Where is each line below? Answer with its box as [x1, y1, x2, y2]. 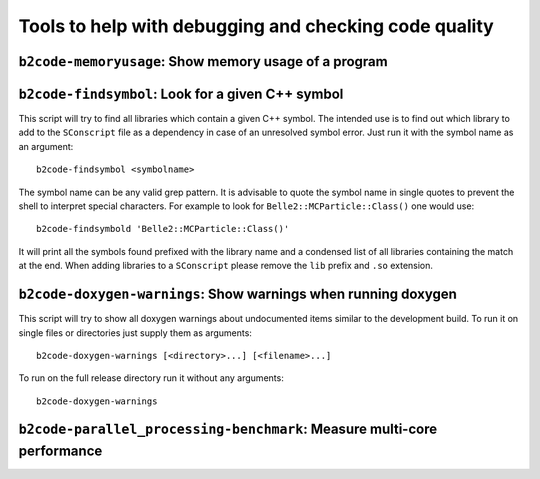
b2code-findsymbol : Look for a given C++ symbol [18, 85, 344, 102]
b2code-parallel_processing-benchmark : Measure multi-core [18, 421, 438, 438]
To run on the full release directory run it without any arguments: [18, 372, 284, 384]
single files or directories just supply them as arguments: [18, 326, 252, 339]
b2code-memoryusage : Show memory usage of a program [18, 53, 389, 70]
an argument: [18, 140, 74, 152]
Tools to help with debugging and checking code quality [18, 15, 494, 37]
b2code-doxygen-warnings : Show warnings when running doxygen [18, 286, 457, 303]
